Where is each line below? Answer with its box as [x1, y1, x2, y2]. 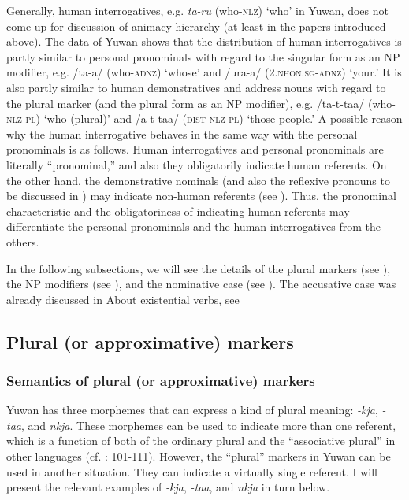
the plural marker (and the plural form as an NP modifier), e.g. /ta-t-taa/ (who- [6, 94, 396, 111]
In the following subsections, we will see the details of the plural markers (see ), [6, 260, 391, 276]
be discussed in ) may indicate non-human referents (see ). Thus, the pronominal [6, 187, 396, 204]
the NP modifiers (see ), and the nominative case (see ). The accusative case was [6, 276, 396, 292]
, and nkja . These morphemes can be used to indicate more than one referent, [20, 417, 396, 433]
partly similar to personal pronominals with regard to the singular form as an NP [6, 48, 400, 65]
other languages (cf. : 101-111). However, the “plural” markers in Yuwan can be [6, 448, 391, 465]
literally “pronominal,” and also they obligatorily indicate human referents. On [6, 156, 387, 172]
